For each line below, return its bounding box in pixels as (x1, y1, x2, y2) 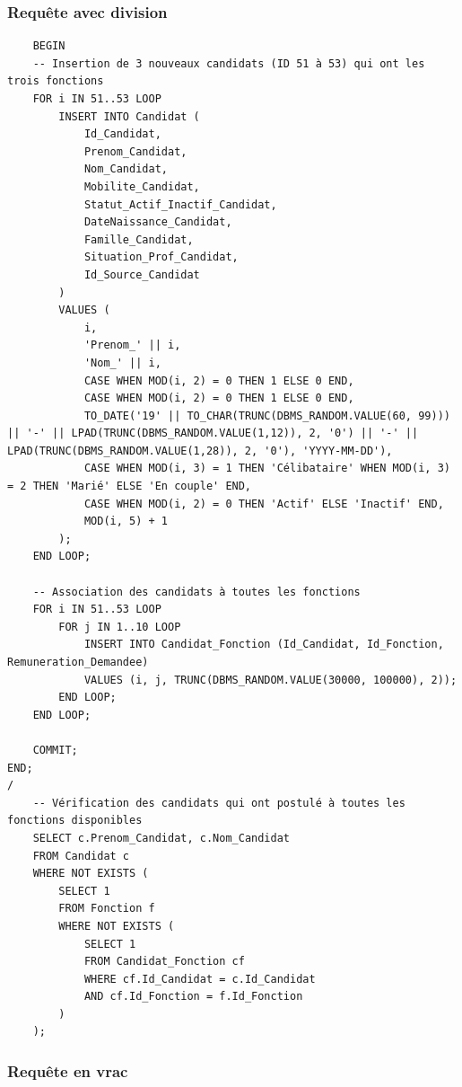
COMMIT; (32, 743, 78, 756)
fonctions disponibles (7, 814, 143, 827)
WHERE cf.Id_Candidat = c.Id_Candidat (83, 972, 316, 985)
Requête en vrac (7, 1059, 128, 1082)
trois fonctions (7, 75, 104, 88)
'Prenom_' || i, (83, 339, 181, 352)
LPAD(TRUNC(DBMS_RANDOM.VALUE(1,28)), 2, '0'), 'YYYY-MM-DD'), (7, 444, 393, 457)
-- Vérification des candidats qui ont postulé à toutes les (32, 796, 405, 809)
